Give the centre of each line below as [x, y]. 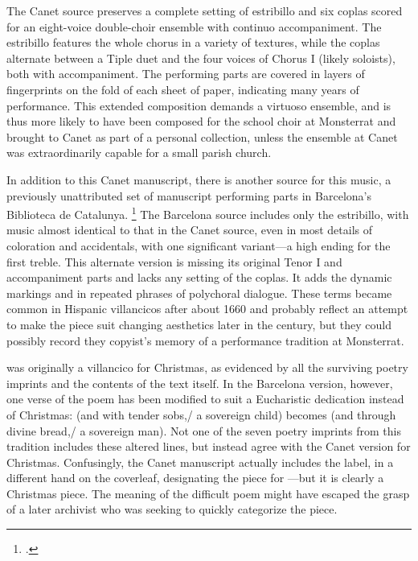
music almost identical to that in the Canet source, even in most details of [189, 230]
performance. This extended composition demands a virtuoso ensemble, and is [199, 105]
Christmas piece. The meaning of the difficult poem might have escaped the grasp [208, 493]
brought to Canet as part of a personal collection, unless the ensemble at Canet [202, 136]
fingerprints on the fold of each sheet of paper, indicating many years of [183, 89]
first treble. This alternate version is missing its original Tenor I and [174, 261]
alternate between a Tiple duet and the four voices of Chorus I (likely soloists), [201, 58]
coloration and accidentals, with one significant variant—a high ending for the [199, 245]
